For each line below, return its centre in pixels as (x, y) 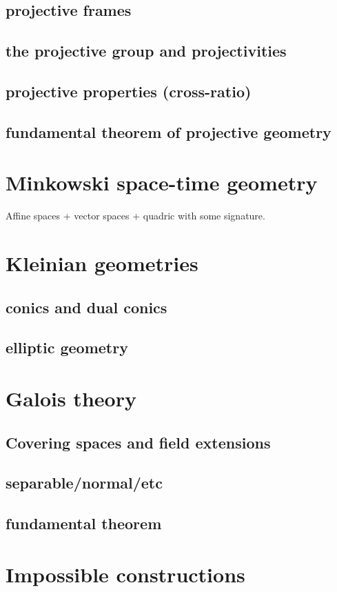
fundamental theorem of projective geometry (168, 131)
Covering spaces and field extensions (138, 442)
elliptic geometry (67, 347)
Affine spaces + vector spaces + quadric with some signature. (135, 216)
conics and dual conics (86, 307)
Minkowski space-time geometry (162, 182)
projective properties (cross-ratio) (129, 91)
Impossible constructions (125, 574)
